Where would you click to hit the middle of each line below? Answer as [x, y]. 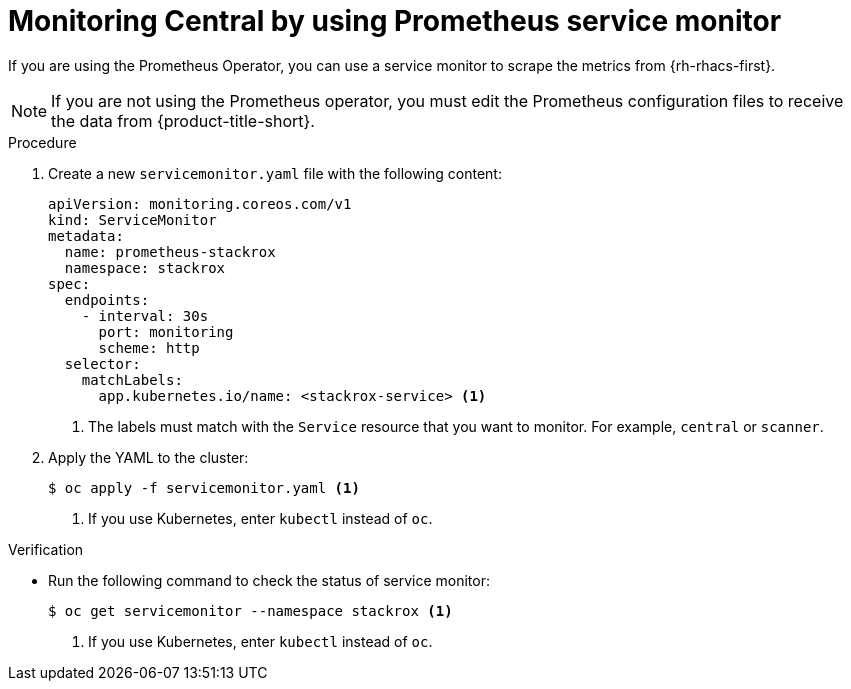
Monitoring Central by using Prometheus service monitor [395, 21]
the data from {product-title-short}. [183, 120]
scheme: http [149, 347]
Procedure [42, 142]
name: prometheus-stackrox [170, 251]
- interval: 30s [145, 315]
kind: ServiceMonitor [132, 219]
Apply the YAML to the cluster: [148, 457]
